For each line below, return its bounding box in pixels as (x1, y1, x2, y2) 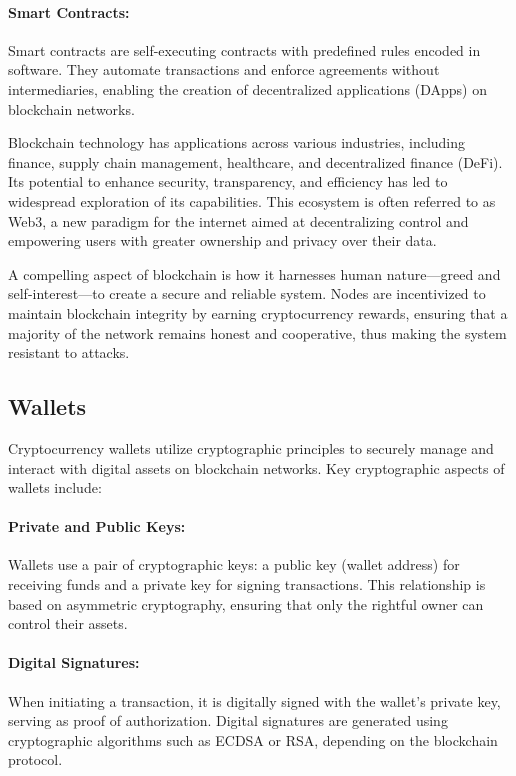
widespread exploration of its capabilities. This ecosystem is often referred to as (8, 190, 496, 211)
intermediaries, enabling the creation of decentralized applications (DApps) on (8, 78, 487, 99)
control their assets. (8, 613, 128, 634)
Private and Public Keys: (8, 516, 186, 537)
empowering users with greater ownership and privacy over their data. (8, 230, 437, 251)
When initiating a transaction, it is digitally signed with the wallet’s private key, (8, 690, 501, 711)
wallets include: (8, 477, 102, 498)
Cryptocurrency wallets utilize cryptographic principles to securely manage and (8, 437, 494, 458)
